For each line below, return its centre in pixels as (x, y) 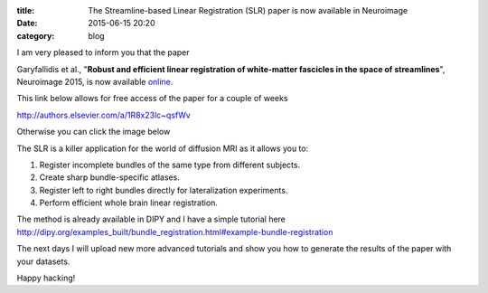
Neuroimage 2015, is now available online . (95, 81)
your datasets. (43, 261)
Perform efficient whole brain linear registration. (129, 203)
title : (26, 10)
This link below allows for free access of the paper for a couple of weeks (152, 99)
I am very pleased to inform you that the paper (103, 52)
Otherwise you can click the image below (94, 132)
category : (36, 35)
